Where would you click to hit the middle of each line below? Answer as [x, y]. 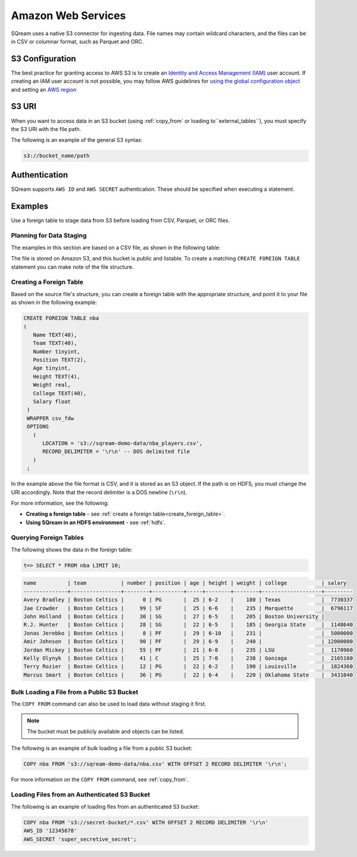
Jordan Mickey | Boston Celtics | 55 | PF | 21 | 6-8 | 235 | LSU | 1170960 [188, 650]
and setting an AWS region [44, 89]
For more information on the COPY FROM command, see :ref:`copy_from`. [100, 779]
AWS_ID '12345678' [50, 831]
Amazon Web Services [68, 15]
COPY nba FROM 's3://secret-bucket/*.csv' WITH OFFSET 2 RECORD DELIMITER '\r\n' [146, 822]
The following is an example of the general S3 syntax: [77, 140]
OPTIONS [38, 427]
